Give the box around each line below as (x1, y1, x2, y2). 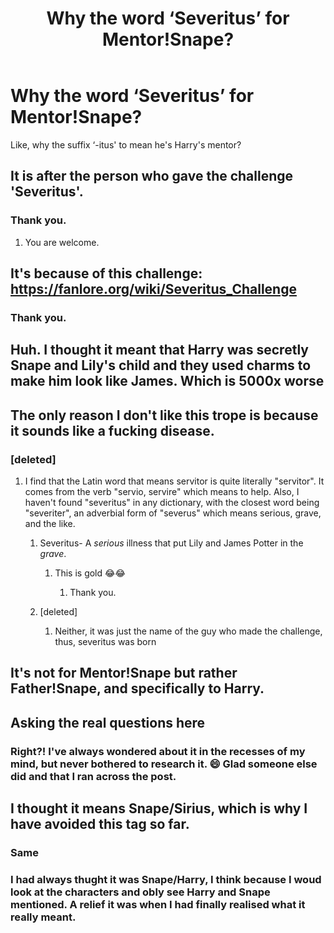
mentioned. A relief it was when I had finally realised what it (10, 897, 306, 911)
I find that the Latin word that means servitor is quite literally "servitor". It (24, 475, 325, 487)
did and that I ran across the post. (10, 769, 177, 783)
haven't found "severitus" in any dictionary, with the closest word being (24, 497, 320, 509)
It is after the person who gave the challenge (10, 168, 294, 185)
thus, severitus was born (54, 636, 157, 648)
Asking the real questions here (10, 714, 206, 731)
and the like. (24, 518, 76, 530)
